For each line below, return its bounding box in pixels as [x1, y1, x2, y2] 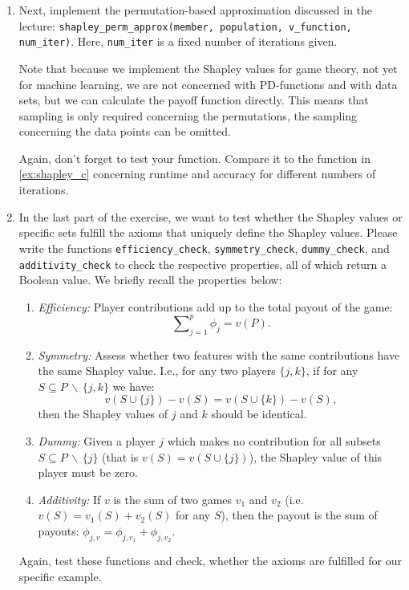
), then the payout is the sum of [221, 507, 378, 523]
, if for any [306, 362, 358, 379]
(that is [102, 448, 139, 465]
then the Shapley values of [38, 405, 168, 422]
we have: [112, 377, 155, 394]
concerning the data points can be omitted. [18, 123, 231, 140]
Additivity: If [38, 490, 101, 507]
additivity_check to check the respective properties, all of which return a [18, 255, 387, 272]
